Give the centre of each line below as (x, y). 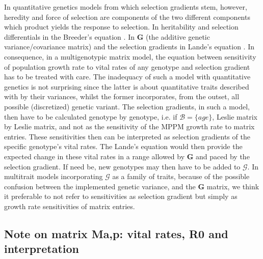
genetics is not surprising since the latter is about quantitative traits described (127, 86)
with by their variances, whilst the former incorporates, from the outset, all (122, 96)
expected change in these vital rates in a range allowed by (95, 156)
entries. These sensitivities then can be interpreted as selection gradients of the (127, 136)
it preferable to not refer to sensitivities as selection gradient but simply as (121, 196)
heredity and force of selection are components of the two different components (127, 17)
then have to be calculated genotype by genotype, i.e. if (91, 116)
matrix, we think (233, 186)
